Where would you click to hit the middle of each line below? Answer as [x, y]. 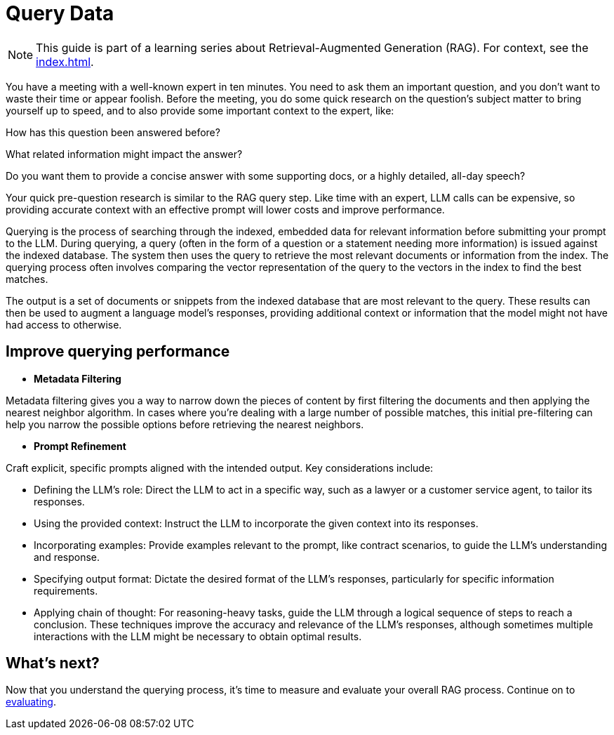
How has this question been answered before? [113, 132]
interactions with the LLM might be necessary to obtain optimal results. [198, 636]
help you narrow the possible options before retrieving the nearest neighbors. [185, 424]
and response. [67, 557]
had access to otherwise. [64, 324]
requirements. [66, 590]
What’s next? [53, 663]
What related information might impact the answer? [124, 154]
